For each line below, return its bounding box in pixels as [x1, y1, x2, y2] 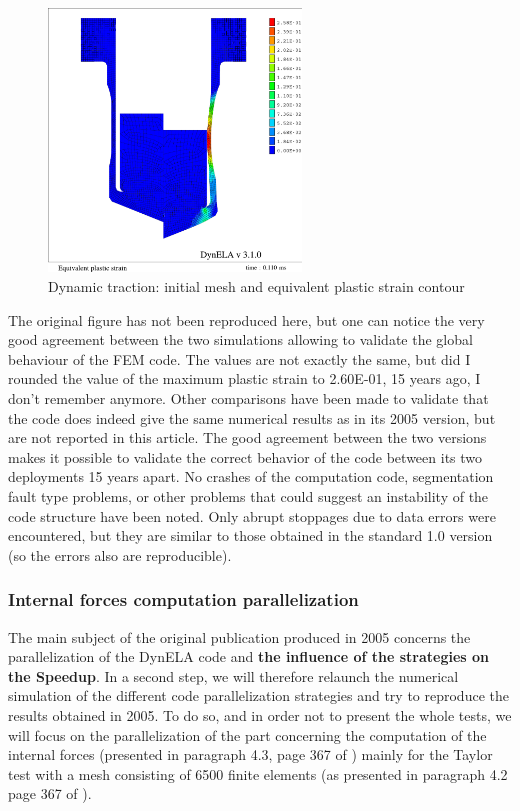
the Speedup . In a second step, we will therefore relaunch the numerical [8, 665, 459, 686]
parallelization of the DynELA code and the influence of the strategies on [8, 646, 489, 667]
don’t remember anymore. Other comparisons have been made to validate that [8, 388, 489, 409]
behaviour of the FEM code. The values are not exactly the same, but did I [8, 348, 471, 369]
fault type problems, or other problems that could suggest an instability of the [8, 485, 489, 506]
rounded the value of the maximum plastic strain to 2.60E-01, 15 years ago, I [8, 368, 481, 389]
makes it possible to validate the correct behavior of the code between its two [8, 446, 483, 467]
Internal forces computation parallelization [8, 587, 359, 612]
